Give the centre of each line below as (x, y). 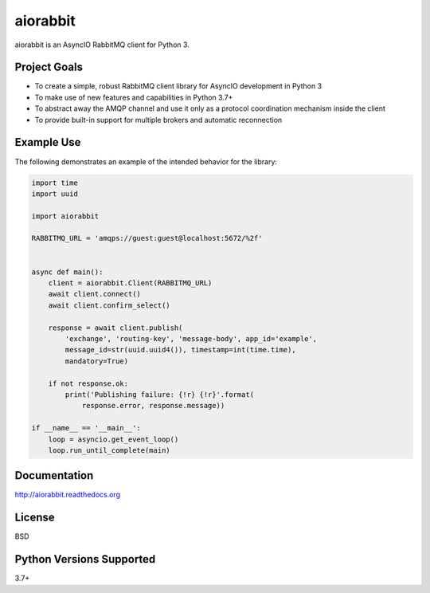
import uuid (55, 194)
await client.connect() (94, 294)
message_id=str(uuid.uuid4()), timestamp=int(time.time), (180, 350)
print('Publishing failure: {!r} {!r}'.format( (160, 394)
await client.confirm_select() (109, 305)
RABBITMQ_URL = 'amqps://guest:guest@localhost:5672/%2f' (147, 238)
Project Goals (49, 67)
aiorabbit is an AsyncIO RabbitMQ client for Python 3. (102, 45)
